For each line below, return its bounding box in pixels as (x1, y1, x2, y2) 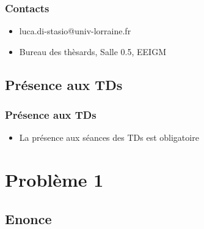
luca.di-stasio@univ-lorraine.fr (19, 24, 131, 37)
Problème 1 (5, 167, 104, 192)
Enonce (5, 209, 52, 228)
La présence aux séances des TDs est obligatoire (19, 131, 199, 144)
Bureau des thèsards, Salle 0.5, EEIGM (19, 45, 166, 58)
